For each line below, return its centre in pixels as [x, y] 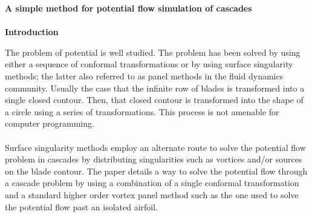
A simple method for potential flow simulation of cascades [128, 8]
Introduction [32, 32]
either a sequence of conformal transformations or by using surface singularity [149, 64]
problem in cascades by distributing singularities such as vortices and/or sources [154, 159]
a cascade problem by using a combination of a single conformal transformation [152, 183]
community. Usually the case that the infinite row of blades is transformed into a [155, 88]
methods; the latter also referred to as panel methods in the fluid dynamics [144, 75]
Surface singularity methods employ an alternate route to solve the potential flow [155, 147]
